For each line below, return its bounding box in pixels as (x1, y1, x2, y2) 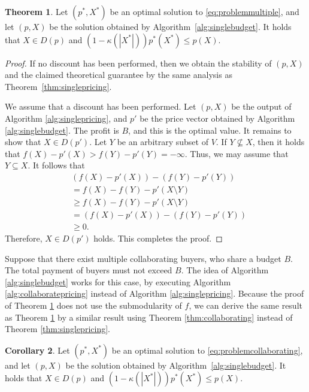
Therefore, (5, 232, 43, 245)
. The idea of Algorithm (181, 264, 269, 276)
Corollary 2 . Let (5, 343, 70, 356)
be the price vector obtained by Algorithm (140, 111, 295, 124)
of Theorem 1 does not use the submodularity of (5, 299, 182, 312)
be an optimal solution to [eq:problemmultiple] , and (110, 5, 299, 17)
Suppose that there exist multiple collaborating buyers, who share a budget (5, 252, 281, 264)
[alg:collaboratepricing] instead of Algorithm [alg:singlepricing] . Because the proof (5, 287, 304, 300)
